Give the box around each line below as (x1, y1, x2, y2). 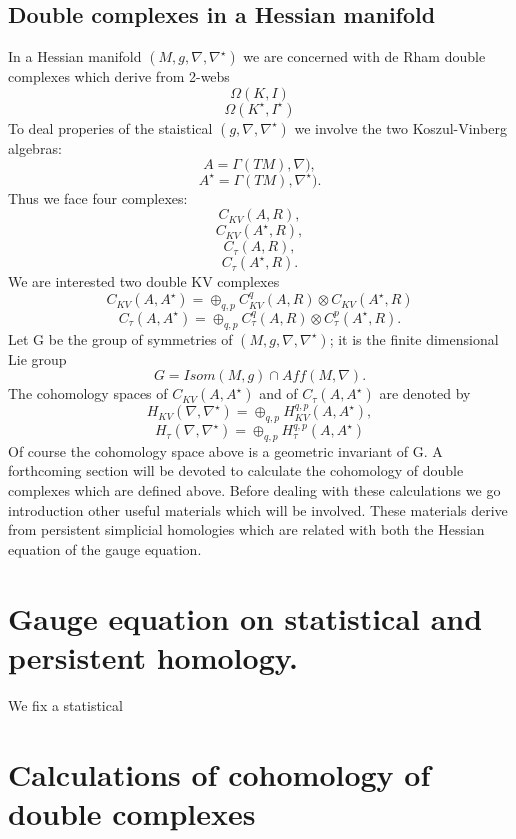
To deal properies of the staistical (8, 117, 213, 138)
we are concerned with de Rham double (243, 46, 486, 67)
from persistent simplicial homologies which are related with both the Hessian (8, 519, 485, 540)
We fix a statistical (8, 694, 123, 715)
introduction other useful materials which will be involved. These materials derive (8, 499, 508, 520)
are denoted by (379, 383, 471, 404)
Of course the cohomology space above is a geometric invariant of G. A (8, 440, 443, 461)
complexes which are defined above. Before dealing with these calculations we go (8, 480, 501, 501)
